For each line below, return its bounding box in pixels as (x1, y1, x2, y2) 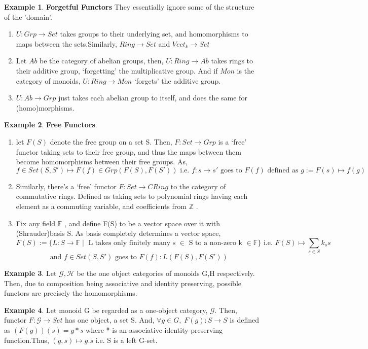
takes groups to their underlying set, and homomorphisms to (60, 28, 248, 39)
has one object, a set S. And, (65, 315, 155, 325)
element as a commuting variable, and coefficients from (16, 200, 187, 211)
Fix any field (16, 218, 56, 228)
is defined (230, 315, 259, 325)
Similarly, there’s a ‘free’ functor (16, 181, 117, 191)
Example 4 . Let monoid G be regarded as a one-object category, (4, 304, 208, 315)
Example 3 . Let (4, 268, 57, 278)
